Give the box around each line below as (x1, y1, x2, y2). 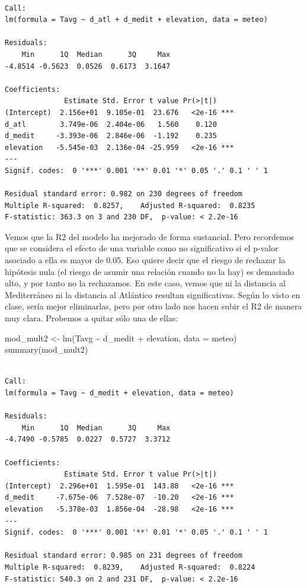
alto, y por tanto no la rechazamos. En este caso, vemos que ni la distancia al (5, 277, 286, 289)
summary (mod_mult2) (5, 343, 88, 356)
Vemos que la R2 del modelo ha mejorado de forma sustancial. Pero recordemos (5, 230, 295, 242)
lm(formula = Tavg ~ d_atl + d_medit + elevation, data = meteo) (5, 15, 268, 24)
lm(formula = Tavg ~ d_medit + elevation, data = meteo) (5, 389, 234, 397)
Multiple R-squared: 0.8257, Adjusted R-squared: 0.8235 (5, 201, 255, 210)
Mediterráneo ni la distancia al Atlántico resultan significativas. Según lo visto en (5, 288, 300, 301)
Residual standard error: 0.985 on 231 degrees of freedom (5, 551, 242, 560)
